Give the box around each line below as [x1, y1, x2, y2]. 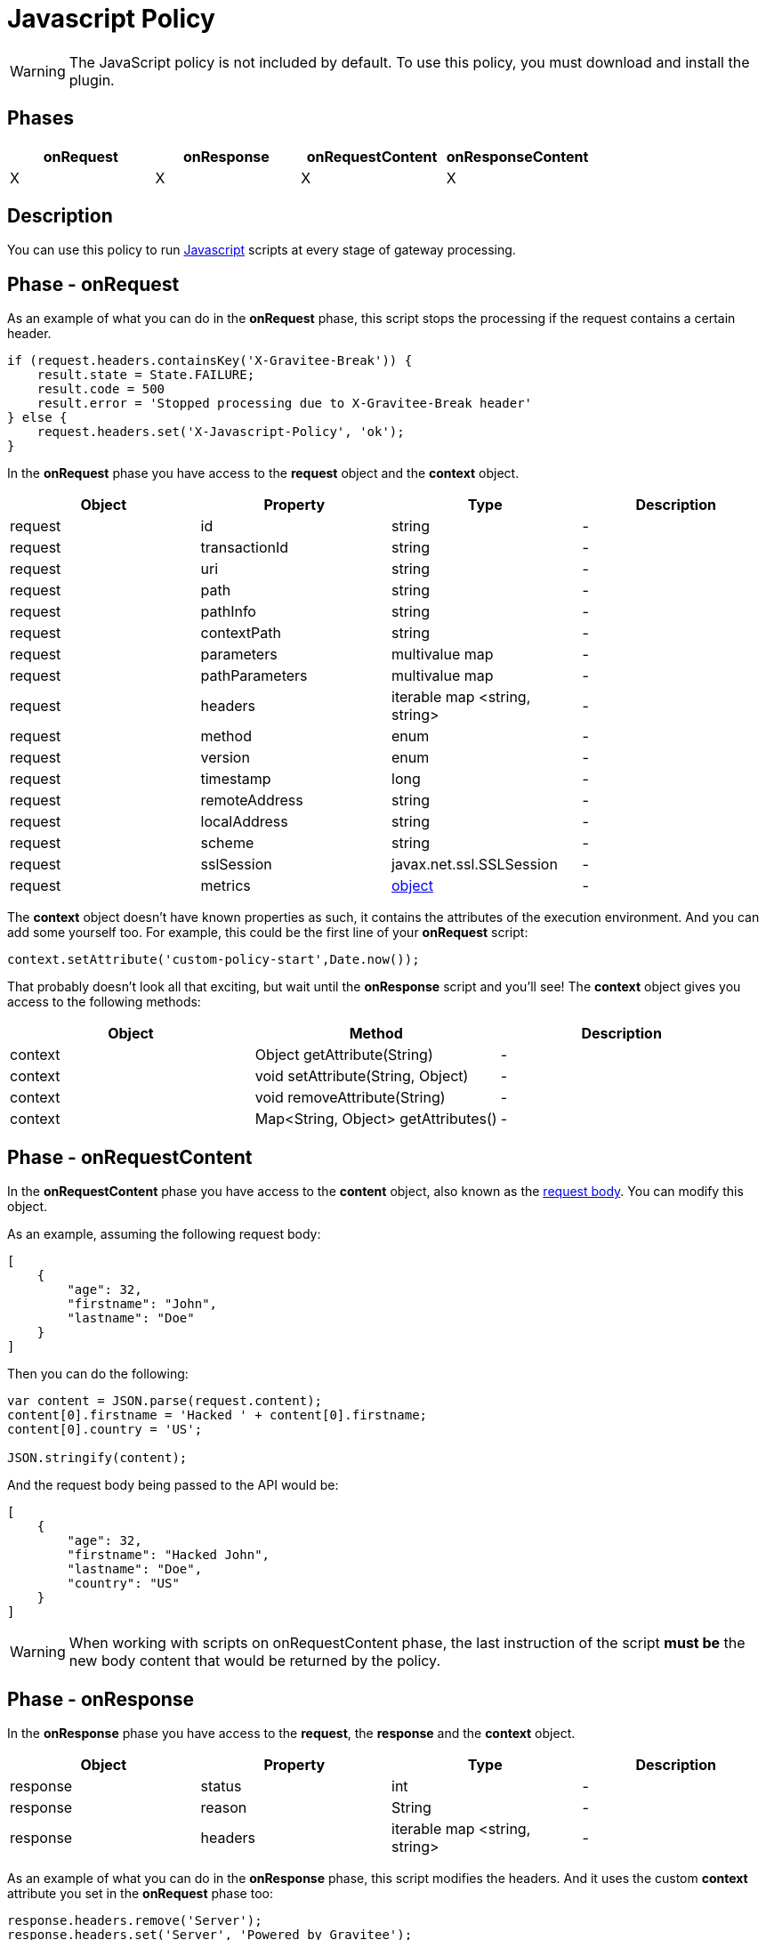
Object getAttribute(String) [254, 1046, 433, 1064]
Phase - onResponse [7, 1687, 195, 1710]
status [200, 1776, 242, 1795]
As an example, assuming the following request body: [7, 1226, 321, 1242]
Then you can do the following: [7, 1366, 189, 1382]
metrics [200, 877, 251, 895]
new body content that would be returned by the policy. [69, 1652, 441, 1670]
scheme [200, 834, 254, 853]
